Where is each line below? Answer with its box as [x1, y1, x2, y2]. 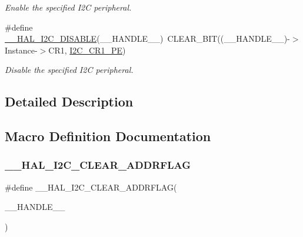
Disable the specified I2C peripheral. [5, 64, 134, 76]
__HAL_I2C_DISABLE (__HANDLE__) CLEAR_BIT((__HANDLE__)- [5, 32, 290, 45]
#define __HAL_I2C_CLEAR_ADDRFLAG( [5, 181, 177, 193]
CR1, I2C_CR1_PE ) [48, 44, 126, 56]
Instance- [5, 44, 38, 56]
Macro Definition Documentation [5, 127, 211, 145]
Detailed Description [5, 92, 134, 111]
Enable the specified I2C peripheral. [5, 1, 132, 13]
